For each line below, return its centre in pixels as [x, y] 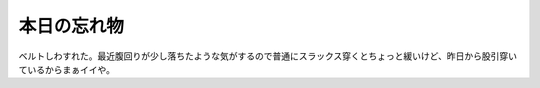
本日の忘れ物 [71, 26]
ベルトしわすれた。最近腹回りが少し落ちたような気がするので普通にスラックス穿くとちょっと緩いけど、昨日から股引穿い [267, 56]
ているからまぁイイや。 [66, 69]
